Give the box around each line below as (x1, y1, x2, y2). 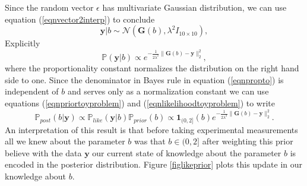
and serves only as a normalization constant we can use (67, 85, 269, 97)
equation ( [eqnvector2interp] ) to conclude (5, 12, 155, 25)
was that (134, 135, 166, 147)
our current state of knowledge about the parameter (92, 146, 281, 159)
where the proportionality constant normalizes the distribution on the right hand (5, 62, 299, 74)
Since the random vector (5, 1, 94, 13)
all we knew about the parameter (5, 135, 125, 147)
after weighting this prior (202, 135, 293, 147)
